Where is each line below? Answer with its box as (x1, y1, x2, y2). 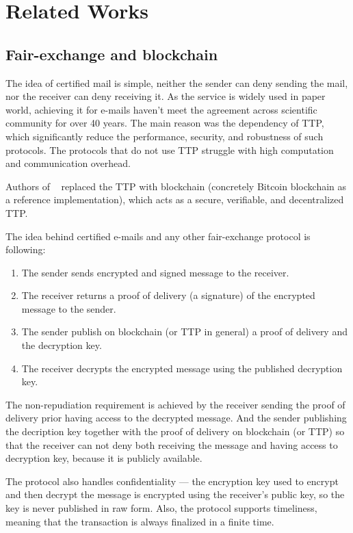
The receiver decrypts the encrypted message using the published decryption (21, 361, 343, 375)
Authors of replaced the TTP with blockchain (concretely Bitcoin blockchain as (5, 179, 347, 193)
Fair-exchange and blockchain (5, 43, 218, 64)
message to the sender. (21, 301, 116, 315)
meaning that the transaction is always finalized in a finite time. (5, 514, 274, 528)
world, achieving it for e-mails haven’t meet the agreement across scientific (5, 102, 317, 116)
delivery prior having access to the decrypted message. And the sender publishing (5, 411, 347, 425)
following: (5, 242, 46, 257)
